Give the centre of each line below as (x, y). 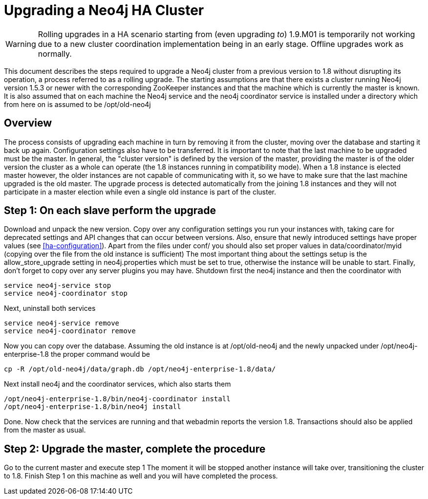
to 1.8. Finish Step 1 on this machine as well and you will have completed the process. (141, 476)
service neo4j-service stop (58, 286)
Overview (28, 123)
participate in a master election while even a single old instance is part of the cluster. (140, 192)
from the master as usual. (45, 430)
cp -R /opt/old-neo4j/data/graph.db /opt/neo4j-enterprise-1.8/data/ (140, 369)
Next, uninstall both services (50, 308)
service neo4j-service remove (62, 323)
